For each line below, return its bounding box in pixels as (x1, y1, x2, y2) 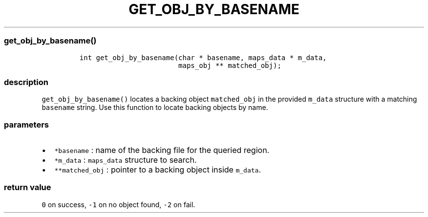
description (4, 77, 48, 87)
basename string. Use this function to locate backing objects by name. (42, 103, 268, 112)
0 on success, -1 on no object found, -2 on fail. (42, 200, 195, 209)
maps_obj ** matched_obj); (178, 61, 281, 69)
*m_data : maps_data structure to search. (54, 155, 197, 165)
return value (4, 182, 51, 193)
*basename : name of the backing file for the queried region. (54, 145, 270, 155)
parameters (4, 119, 49, 130)
